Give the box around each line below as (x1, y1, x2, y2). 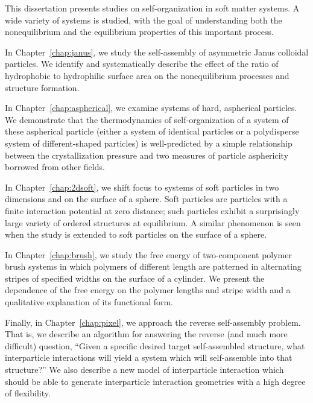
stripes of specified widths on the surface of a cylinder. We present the (5, 271, 265, 284)
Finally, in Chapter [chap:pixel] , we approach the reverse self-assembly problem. (5, 316, 301, 328)
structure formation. (5, 81, 80, 94)
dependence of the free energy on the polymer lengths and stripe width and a (5, 284, 291, 296)
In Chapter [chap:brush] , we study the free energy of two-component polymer (5, 248, 292, 261)
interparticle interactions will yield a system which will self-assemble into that (5, 351, 292, 364)
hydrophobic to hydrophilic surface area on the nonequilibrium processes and (5, 69, 289, 81)
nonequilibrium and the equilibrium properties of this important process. (5, 25, 274, 38)
